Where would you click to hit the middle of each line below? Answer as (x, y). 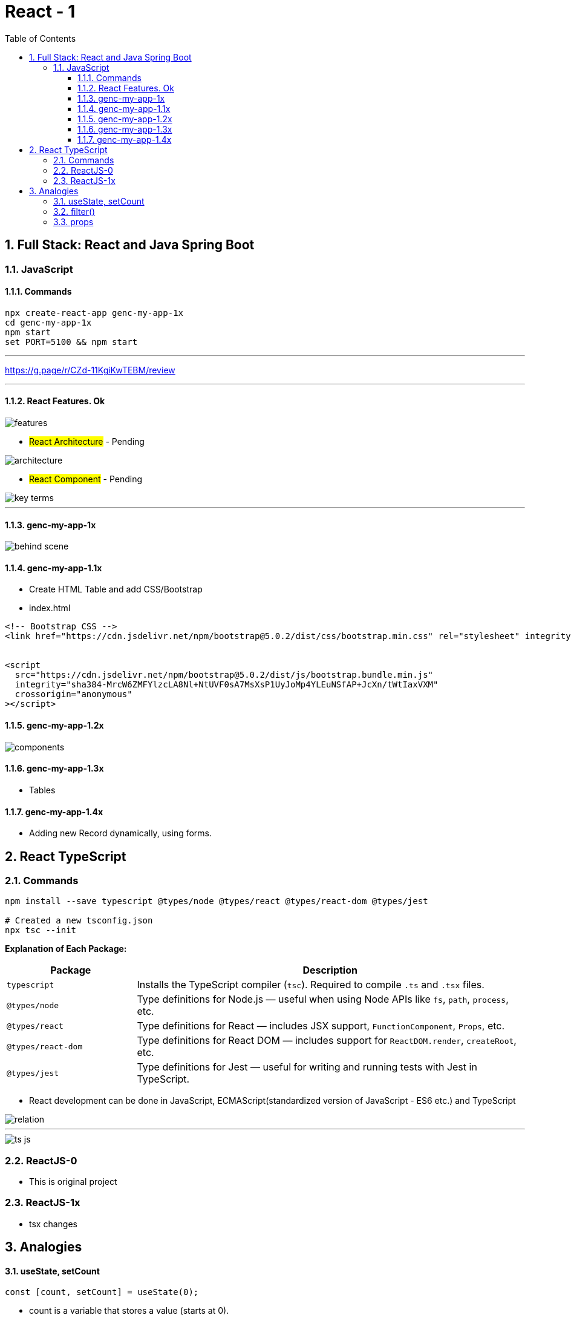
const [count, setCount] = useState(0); (102, 1292)
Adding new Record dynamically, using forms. (121, 833)
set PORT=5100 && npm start (71, 342)
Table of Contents (41, 38)
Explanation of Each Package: (66, 949)
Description (330, 970)
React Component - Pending (86, 479)
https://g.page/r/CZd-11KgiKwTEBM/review (90, 370)
